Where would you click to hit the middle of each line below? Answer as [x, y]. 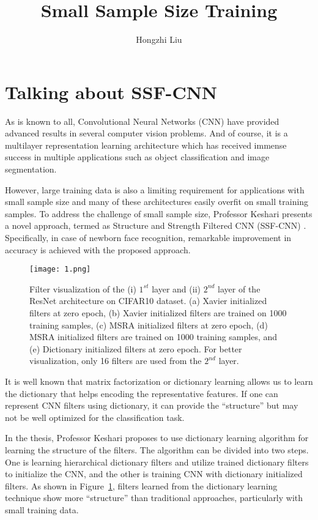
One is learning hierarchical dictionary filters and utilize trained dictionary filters [157, 462]
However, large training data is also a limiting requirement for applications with [155, 189]
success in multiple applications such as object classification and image [137, 157]
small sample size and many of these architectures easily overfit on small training [157, 202]
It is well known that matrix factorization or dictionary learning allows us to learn [159, 381]
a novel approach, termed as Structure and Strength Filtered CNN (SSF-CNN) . [156, 225]
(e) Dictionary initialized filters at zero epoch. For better [136, 348]
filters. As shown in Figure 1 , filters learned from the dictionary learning [141, 485]
